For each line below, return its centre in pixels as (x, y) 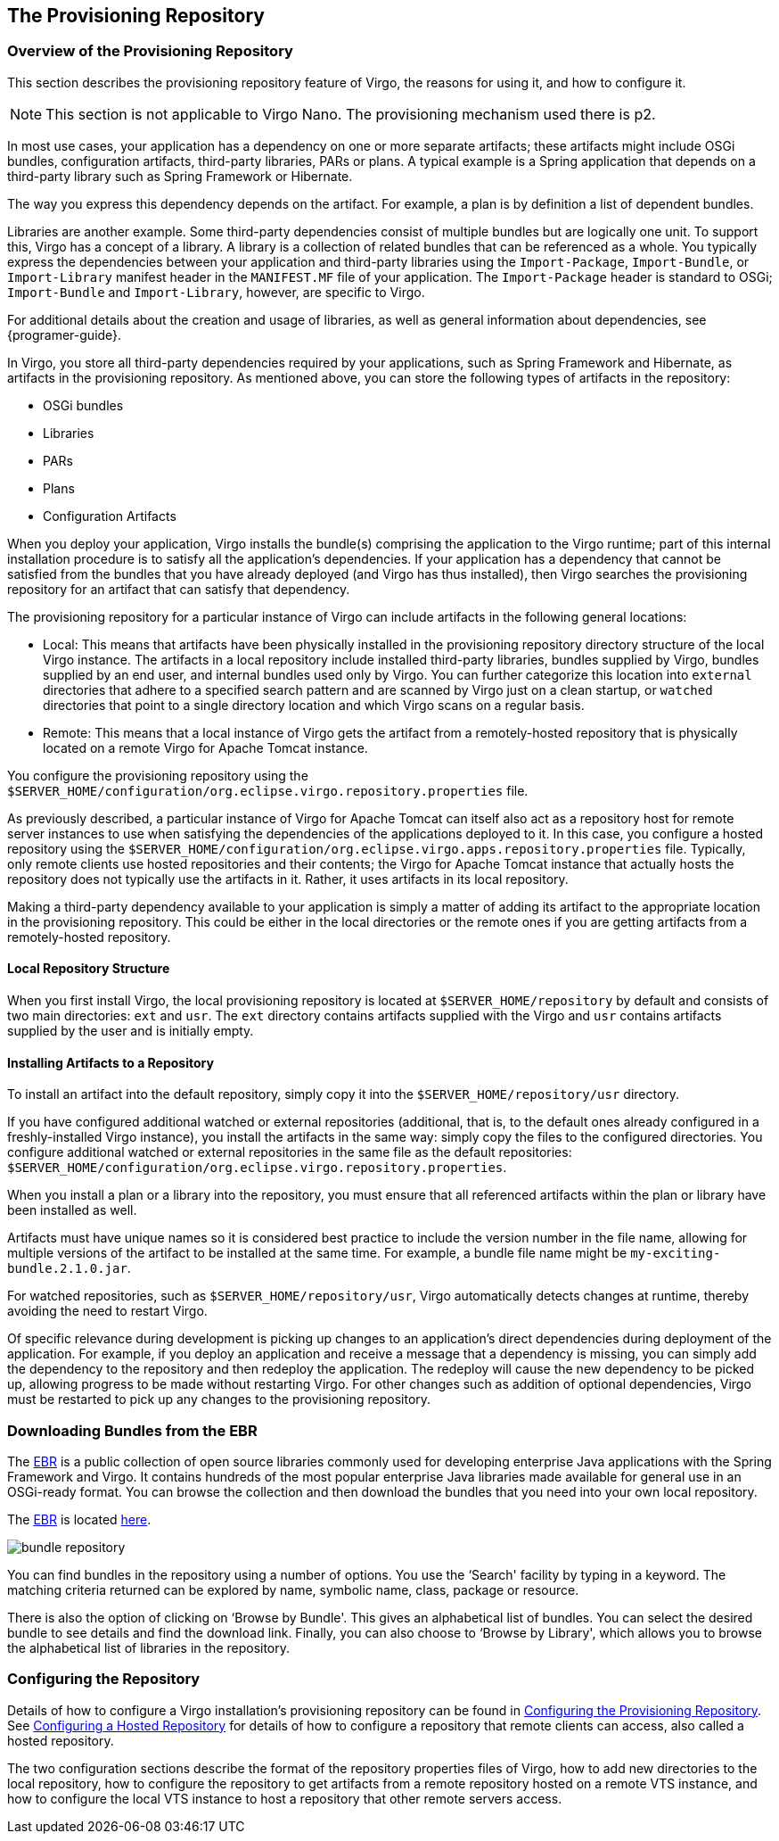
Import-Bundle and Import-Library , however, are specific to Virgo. (216, 292)
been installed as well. (72, 1210)
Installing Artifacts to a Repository (111, 1062)
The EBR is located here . (79, 1519)
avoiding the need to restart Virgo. (107, 1311)
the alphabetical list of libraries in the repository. (149, 1647)
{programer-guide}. (65, 334)
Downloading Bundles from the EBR (132, 1430)
